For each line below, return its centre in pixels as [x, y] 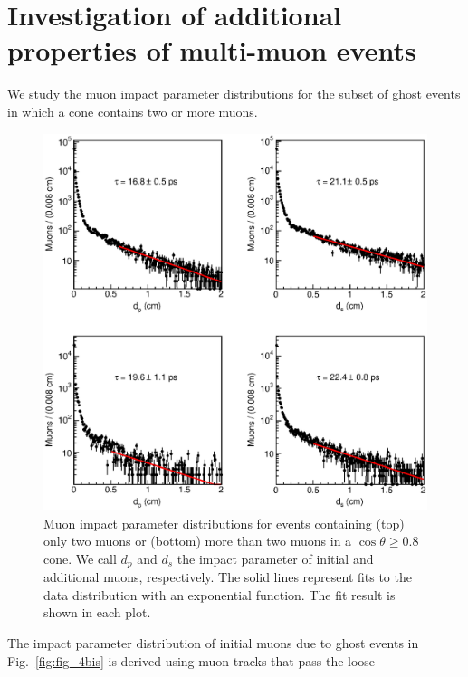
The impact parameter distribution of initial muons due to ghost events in [213, 643]
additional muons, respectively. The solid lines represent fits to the [228, 577]
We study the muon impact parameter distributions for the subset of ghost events [234, 94]
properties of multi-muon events [212, 50]
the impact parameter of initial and [275, 558]
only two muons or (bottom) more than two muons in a [198, 541]
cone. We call [80, 558]
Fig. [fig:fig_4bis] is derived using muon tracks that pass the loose [191, 660]
